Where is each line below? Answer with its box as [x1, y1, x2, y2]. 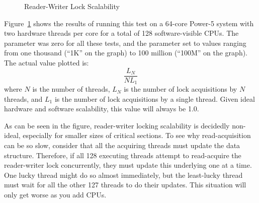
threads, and [4, 93, 43, 104]
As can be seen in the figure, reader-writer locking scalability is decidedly [4, 120, 230, 130]
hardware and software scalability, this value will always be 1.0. [4, 103, 199, 114]
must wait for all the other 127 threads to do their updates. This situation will [4, 179, 246, 190]
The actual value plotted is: [4, 57, 89, 67]
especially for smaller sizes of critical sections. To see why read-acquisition [23, 130, 251, 141]
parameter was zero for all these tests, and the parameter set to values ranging [4, 37, 246, 48]
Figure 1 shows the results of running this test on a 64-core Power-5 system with [4, 18, 254, 28]
